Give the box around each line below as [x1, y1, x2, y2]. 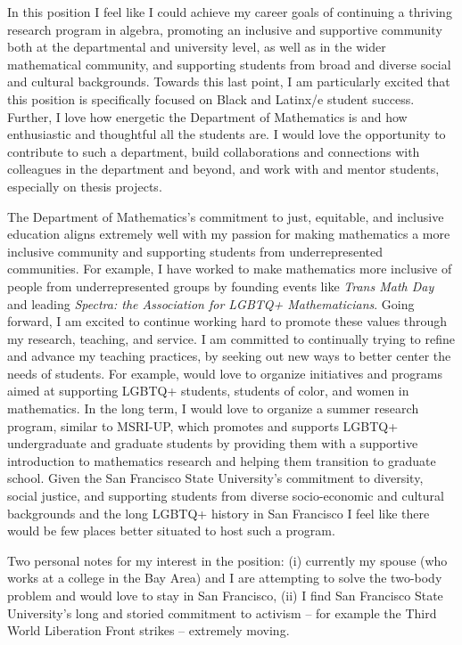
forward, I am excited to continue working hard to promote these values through [7, 312, 448, 331]
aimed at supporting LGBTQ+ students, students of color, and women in [7, 381, 409, 400]
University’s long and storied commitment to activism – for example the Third [7, 603, 437, 622]
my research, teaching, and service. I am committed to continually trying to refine [7, 329, 455, 347]
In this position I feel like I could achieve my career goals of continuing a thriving [7, 3, 452, 20]
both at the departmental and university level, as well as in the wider [7, 37, 386, 56]
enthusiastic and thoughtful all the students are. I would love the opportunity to [7, 125, 446, 143]
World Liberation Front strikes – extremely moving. [7, 621, 290, 640]
